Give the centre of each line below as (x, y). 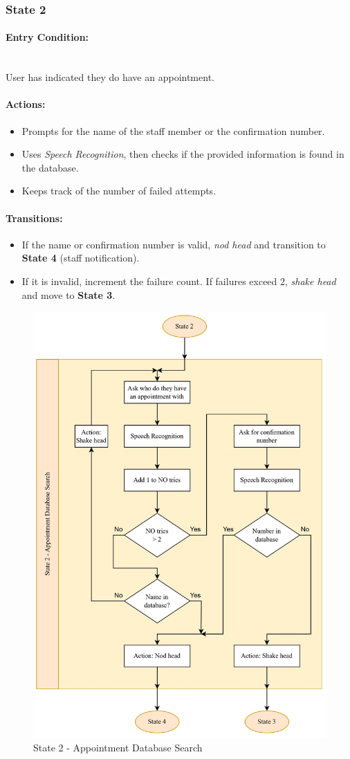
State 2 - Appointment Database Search (118, 747)
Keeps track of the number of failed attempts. (119, 191)
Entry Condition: (47, 37)
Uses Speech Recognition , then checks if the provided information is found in (183, 154)
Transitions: (34, 218)
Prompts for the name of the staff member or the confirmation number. (173, 130)
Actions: (26, 104)
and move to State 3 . (68, 294)
